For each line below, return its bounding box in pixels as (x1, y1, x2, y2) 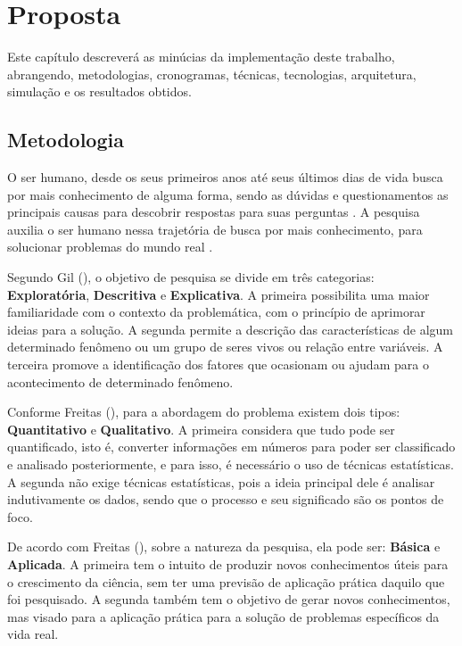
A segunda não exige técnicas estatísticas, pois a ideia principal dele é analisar (7, 472, 435, 491)
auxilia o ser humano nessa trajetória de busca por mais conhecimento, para (7, 219, 423, 238)
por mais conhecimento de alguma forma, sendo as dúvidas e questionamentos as (7, 185, 449, 203)
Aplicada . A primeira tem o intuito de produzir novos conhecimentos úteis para (7, 554, 449, 573)
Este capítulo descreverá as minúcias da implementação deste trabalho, (7, 47, 395, 66)
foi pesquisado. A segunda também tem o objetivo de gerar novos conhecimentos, (7, 590, 450, 609)
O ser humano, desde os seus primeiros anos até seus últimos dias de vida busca (7, 168, 443, 186)
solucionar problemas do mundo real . (7, 237, 213, 256)
